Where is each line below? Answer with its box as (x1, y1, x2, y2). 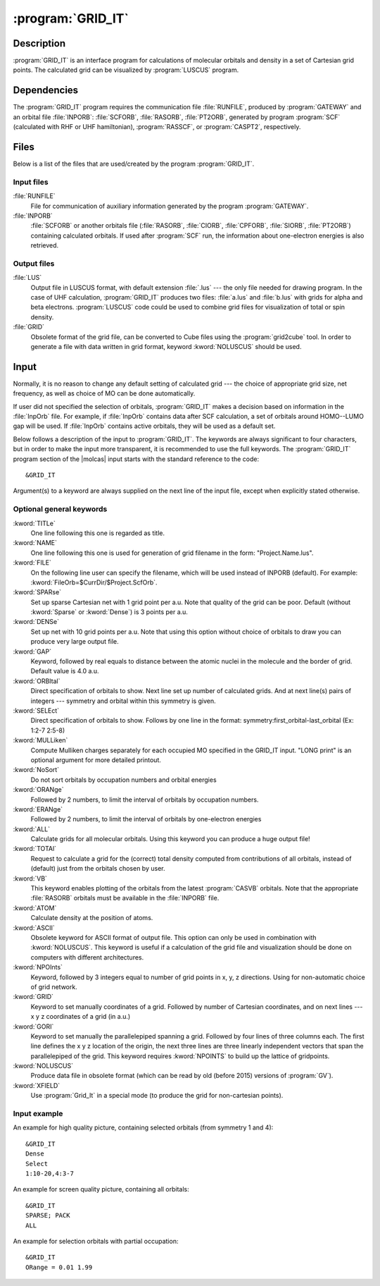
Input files (13, 177, 49, 187)
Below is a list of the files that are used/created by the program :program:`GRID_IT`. (13, 159, 255, 169)
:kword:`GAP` (13, 647, 52, 656)
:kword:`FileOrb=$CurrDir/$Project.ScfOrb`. (30, 578, 158, 587)
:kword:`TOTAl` (13, 845, 56, 853)
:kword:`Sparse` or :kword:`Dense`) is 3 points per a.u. (30, 608, 188, 616)
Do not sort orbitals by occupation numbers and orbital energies (30, 776, 217, 784)
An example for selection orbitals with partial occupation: (13, 1237, 179, 1245)
